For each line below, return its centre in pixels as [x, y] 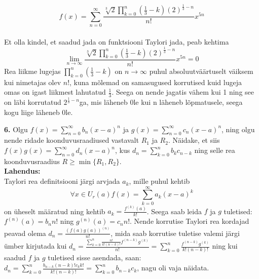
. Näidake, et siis [194, 140]
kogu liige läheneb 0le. [39, 112]
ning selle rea [215, 150]
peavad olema [25, 233]
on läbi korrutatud [33, 102]
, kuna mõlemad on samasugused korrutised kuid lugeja [156, 82]
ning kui [225, 246]
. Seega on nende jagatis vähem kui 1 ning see [183, 92]
